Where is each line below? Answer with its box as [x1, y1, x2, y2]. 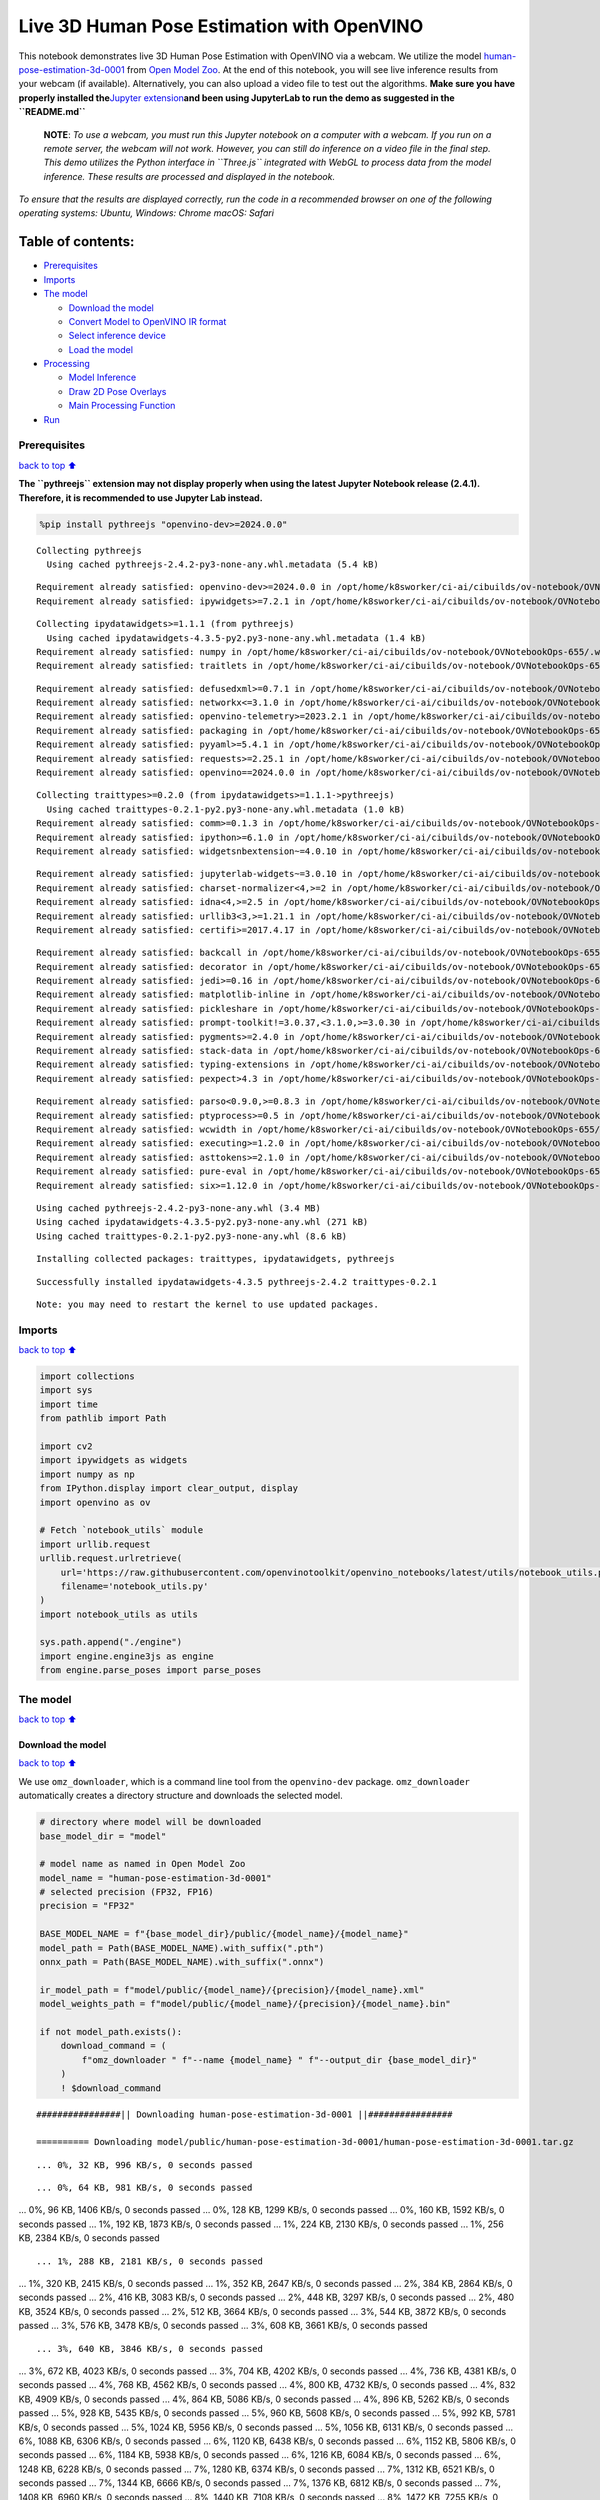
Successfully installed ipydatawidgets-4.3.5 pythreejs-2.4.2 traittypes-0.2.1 [36, 1276, 437, 1287]
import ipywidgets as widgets [39, 1455, 188, 1466]
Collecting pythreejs [36, 545, 142, 556]
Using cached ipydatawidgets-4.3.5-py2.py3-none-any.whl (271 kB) [36, 1216, 369, 1228]
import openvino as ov [39, 1496, 151, 1508]
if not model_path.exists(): [39, 2026, 183, 2037]
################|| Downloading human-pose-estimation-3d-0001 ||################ [36, 2108, 453, 2120]
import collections [39, 1371, 135, 1382]
